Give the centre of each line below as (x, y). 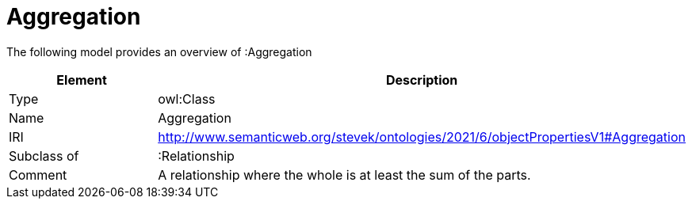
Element (82, 80)
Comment (38, 175)
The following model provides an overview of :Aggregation (159, 51)
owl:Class (187, 99)
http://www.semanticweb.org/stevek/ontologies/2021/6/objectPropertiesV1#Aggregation (422, 137)
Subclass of (44, 156)
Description (422, 80)
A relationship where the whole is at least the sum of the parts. (344, 175)
